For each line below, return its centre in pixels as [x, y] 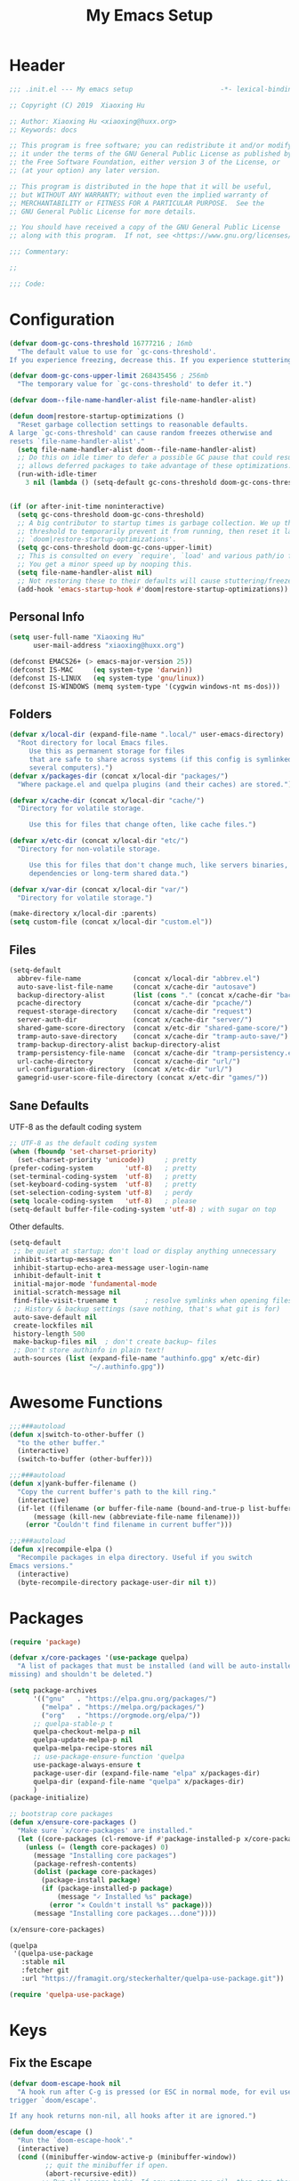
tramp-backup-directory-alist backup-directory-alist [119, 1045]
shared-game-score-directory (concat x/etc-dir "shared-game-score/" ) [153, 1029]
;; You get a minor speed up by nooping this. [105, 564]
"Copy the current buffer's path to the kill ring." [117, 1491]
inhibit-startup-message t [63, 1259]
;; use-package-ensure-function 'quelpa [109, 1757]
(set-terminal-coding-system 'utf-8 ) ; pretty [103, 1176]
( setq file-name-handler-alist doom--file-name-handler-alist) [137, 449]
